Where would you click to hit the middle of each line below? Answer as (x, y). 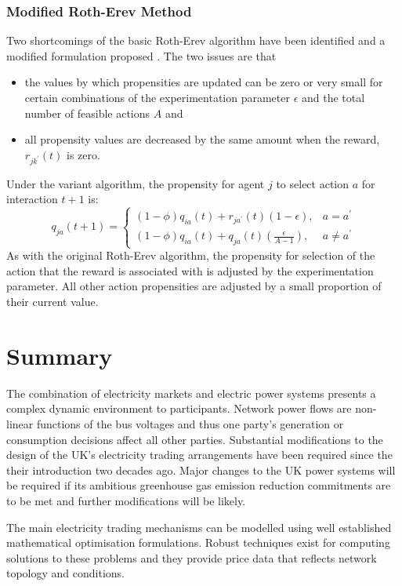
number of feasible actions (87, 113)
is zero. (83, 154)
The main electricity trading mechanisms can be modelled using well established (199, 527)
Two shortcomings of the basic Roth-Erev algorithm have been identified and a (196, 40)
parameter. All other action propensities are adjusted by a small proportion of (194, 286)
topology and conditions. (66, 573)
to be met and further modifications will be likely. (126, 500)
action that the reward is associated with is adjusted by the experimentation (190, 270)
